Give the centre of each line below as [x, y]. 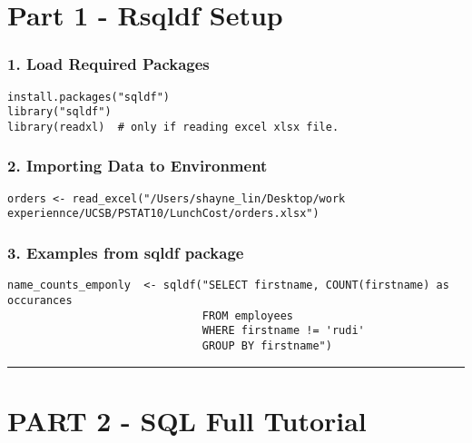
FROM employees [247, 315]
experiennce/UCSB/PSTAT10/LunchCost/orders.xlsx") [163, 214]
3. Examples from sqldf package [126, 253]
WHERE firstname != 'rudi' [283, 331]
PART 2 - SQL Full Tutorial [187, 420]
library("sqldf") [59, 112]
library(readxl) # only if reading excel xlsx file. [173, 127]
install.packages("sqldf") [88, 97]
